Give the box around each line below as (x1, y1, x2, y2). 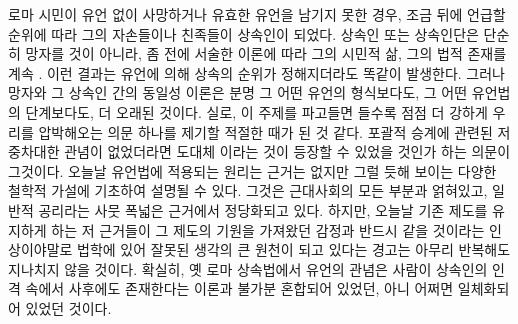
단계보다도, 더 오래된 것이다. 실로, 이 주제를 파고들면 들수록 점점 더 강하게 (25, 101, 488, 122)
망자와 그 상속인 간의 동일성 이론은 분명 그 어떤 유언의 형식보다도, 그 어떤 (8, 82, 468, 103)
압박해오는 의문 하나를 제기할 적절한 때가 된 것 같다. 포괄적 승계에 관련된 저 (38, 121, 511, 142)
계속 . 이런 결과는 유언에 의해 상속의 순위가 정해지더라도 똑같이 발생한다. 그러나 (8, 62, 505, 83)
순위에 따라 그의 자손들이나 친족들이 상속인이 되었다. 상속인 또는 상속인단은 (8, 23, 479, 44)
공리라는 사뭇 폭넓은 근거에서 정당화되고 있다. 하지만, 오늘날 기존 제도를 (38, 199, 488, 220)
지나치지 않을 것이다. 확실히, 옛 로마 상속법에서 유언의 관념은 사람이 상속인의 (8, 258, 488, 279)
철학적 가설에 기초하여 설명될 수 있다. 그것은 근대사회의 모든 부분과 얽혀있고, (8, 180, 488, 201)
